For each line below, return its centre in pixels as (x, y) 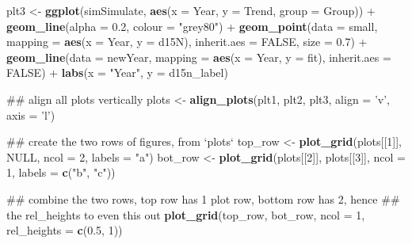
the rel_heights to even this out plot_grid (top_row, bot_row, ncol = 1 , (186, 214)
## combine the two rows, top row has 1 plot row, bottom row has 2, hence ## (203, 198)
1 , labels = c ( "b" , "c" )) (61, 172)
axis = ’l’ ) (31, 114)
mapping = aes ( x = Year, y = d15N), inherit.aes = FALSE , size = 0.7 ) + (187, 42)
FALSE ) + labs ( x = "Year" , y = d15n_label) (117, 72)
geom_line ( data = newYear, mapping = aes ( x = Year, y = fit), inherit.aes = (199, 57)
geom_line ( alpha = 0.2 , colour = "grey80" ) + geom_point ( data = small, (192, 26)
